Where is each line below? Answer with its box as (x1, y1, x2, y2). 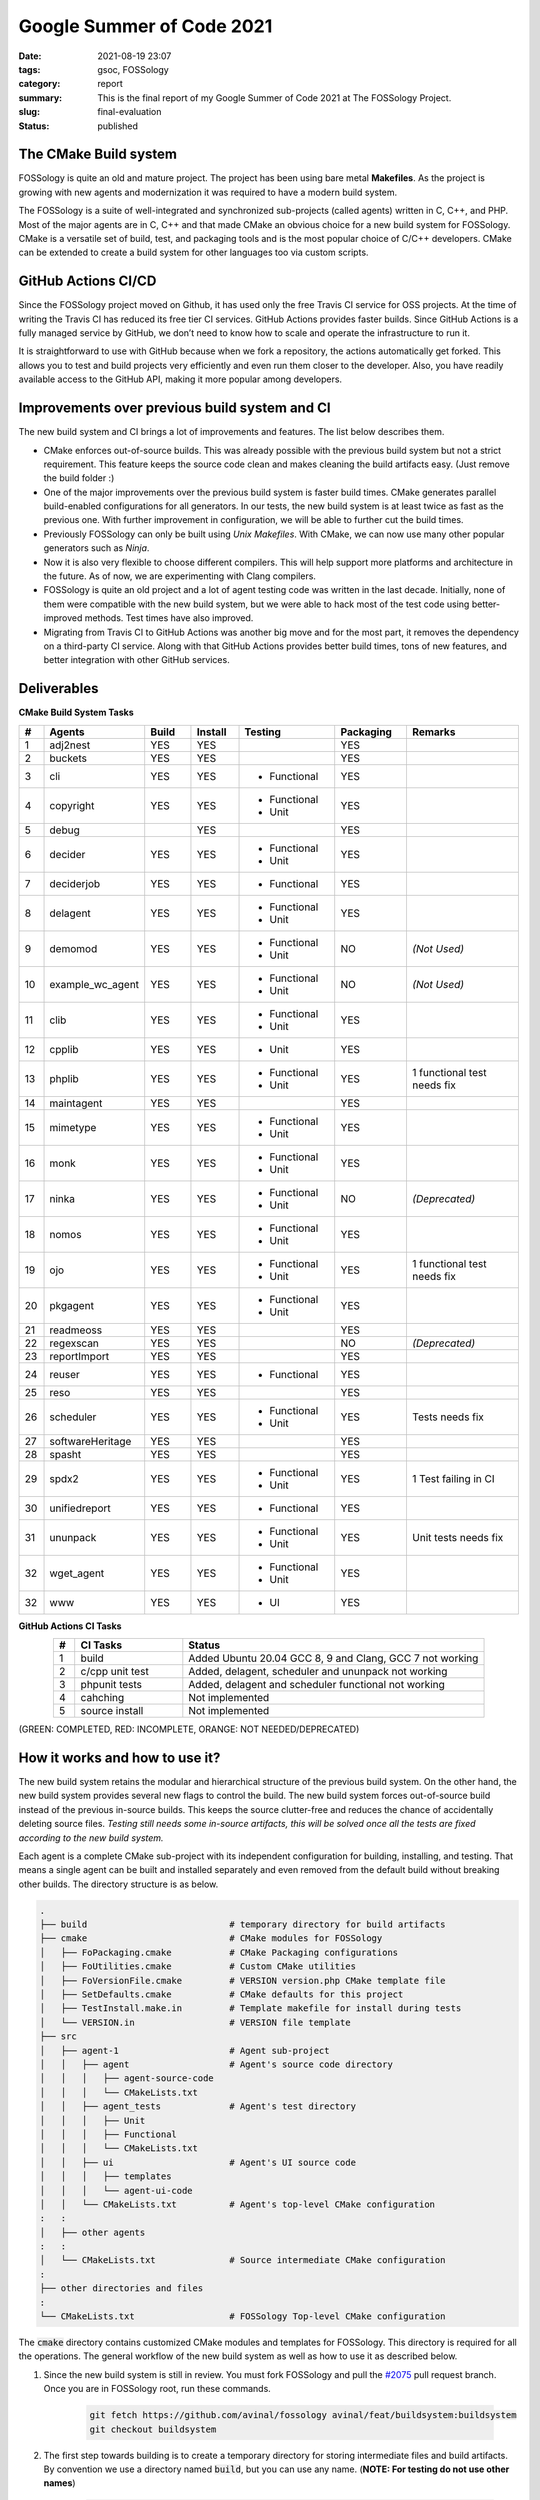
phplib (49, 1071, 79, 1085)
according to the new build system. (18, 1831, 164, 1844)
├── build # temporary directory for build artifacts (39, 1919, 446, 1930)
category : (18, 78, 61, 90)
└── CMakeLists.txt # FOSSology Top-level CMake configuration (39, 2311, 446, 2322)
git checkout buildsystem (89, 2423, 217, 2435)
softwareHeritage (49, 1434, 132, 1448)
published (97, 120, 139, 132)
